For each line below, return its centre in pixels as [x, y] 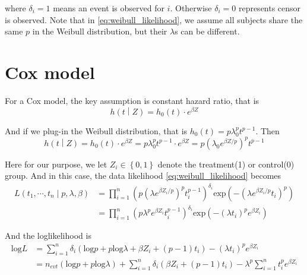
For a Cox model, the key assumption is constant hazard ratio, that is [132, 100]
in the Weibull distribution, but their [100, 31]
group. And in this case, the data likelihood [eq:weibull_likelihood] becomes [143, 176]
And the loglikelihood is [48, 236]
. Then [268, 130]
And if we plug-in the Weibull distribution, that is [96, 130]
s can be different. [207, 31]
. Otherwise [191, 8]
